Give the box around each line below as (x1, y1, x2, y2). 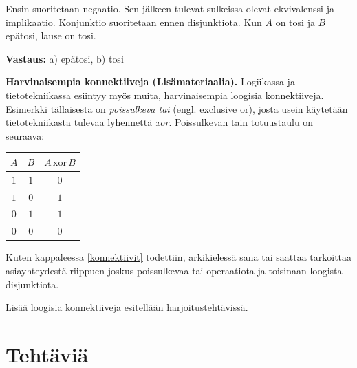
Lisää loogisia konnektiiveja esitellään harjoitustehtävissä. (6, 300, 248, 314)
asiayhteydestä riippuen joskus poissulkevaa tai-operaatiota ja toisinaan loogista (6, 263, 343, 277)
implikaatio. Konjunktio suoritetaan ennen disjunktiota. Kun (6, 14, 262, 29)
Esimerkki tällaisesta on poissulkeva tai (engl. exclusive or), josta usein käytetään (6, 101, 348, 116)
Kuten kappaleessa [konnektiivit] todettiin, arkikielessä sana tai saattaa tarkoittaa (6, 250, 352, 264)
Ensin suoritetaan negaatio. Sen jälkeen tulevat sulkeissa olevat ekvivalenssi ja (6, 1, 334, 15)
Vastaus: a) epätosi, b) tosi (6, 51, 124, 65)
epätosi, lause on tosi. (6, 28, 96, 43)
